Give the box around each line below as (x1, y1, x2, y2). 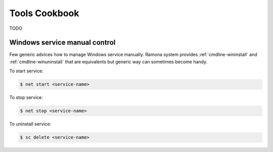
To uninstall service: (9, 121, 52, 127)
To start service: (9, 68, 43, 74)
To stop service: (9, 94, 43, 100)
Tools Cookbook (9, 8, 79, 19)
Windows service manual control (9, 38, 116, 47)
